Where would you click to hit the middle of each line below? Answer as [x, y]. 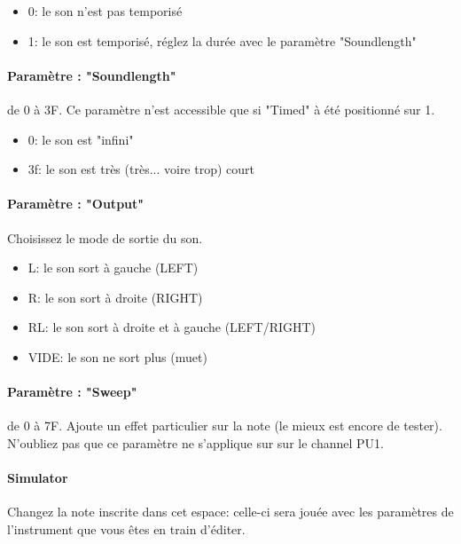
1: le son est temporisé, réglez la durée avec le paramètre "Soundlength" [222, 40]
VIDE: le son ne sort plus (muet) [117, 356]
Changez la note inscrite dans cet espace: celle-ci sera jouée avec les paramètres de [230, 512]
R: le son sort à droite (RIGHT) [115, 297]
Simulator [38, 478]
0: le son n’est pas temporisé [105, 11]
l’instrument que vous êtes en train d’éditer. [126, 528]
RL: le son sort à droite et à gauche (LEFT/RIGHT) [172, 327]
